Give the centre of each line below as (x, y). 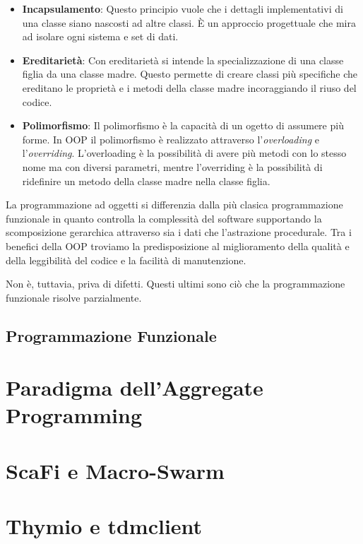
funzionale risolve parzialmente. (74, 297)
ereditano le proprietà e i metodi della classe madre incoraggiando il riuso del (189, 87)
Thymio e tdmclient (104, 526)
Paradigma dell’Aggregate (135, 388)
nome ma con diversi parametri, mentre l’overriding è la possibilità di (172, 166)
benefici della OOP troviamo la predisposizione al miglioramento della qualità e (178, 246)
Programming (74, 415)
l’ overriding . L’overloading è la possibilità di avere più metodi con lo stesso (184, 153)
